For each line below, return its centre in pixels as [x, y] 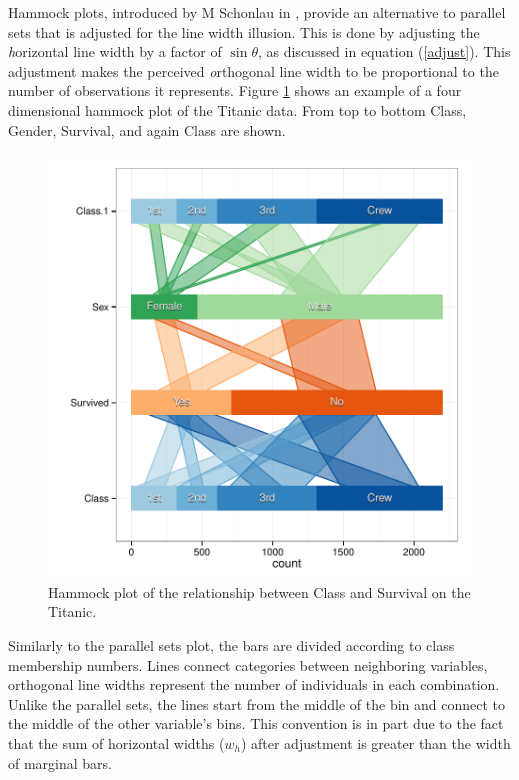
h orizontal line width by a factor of [115, 51]
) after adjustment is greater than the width [375, 742]
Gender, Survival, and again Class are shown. [147, 129]
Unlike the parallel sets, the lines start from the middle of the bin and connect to [257, 703]
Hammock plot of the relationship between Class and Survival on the [259, 591]
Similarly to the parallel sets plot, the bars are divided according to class [231, 644]
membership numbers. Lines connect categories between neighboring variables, [248, 664]
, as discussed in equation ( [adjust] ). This [384, 51]
